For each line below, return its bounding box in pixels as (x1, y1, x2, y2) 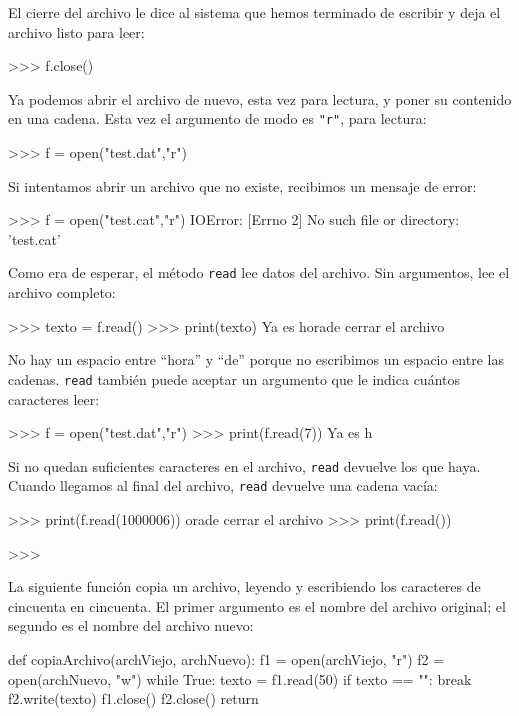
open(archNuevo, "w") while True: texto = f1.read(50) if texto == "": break (8, 668, 472, 689)
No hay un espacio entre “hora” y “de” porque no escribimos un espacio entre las (8, 349, 504, 370)
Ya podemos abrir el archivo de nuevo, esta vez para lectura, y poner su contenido (8, 88, 512, 109)
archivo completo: (8, 282, 116, 303)
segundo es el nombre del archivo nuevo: (8, 615, 254, 636)
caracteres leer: (8, 388, 100, 409)
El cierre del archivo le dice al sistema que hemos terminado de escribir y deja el (8, 2, 501, 22)
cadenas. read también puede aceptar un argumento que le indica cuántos (8, 368, 460, 389)
